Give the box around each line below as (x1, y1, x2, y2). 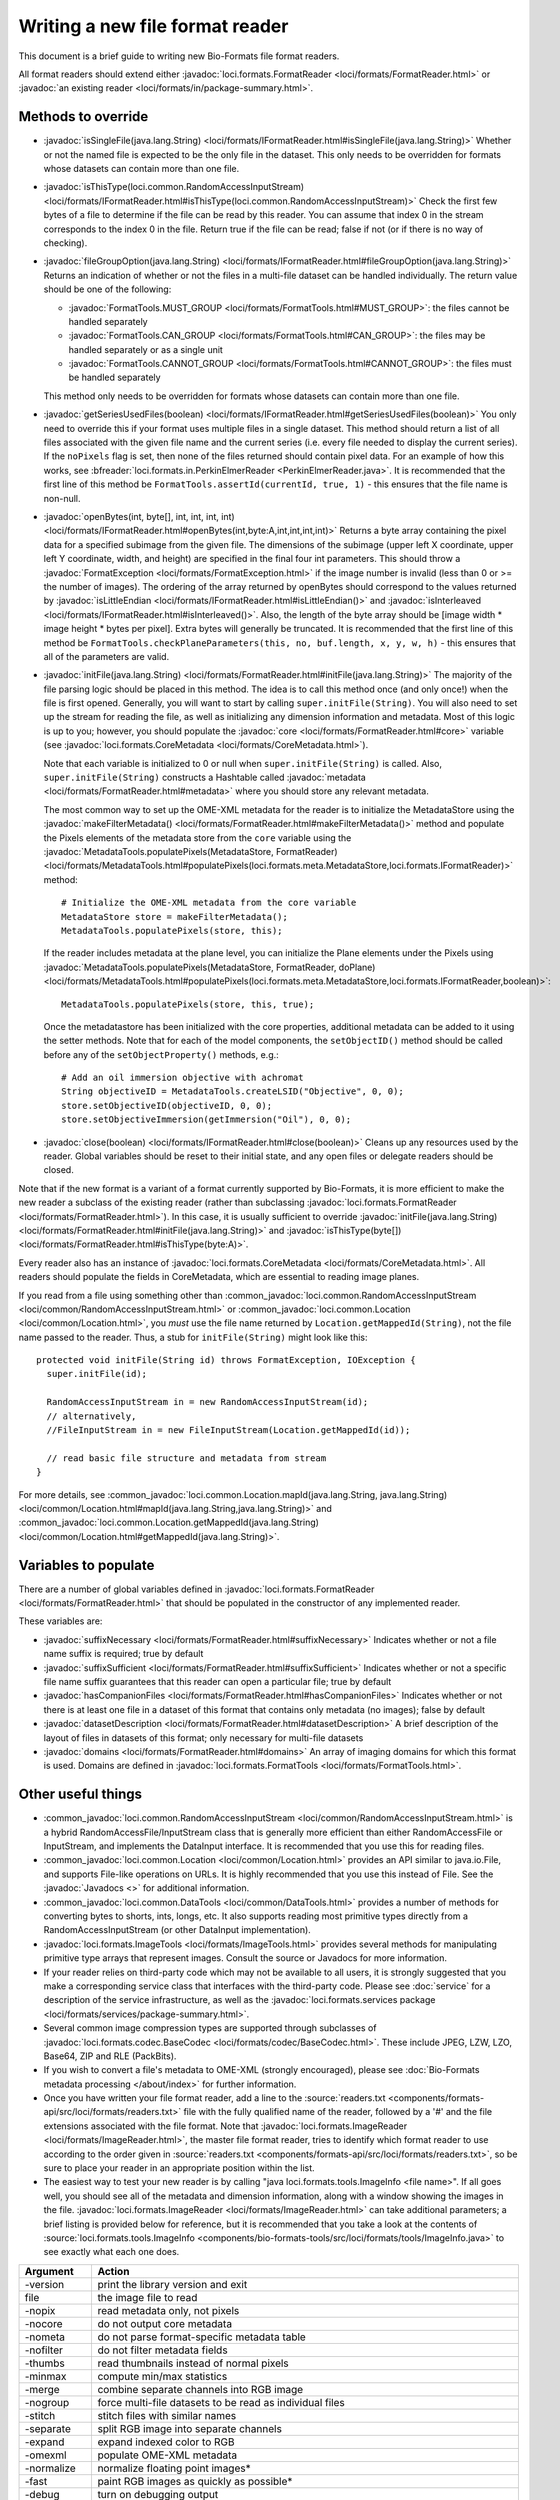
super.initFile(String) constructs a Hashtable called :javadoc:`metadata (43, 771, 367, 784)
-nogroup (24, 2395, 70, 2409)
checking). (43, 236, 88, 249)
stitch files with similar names (97, 2408, 237, 2422)
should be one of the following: (43, 283, 172, 295)
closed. (43, 1164, 74, 1176)
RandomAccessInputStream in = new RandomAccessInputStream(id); (46, 1396, 369, 1408)
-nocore (24, 2316, 63, 2330)
